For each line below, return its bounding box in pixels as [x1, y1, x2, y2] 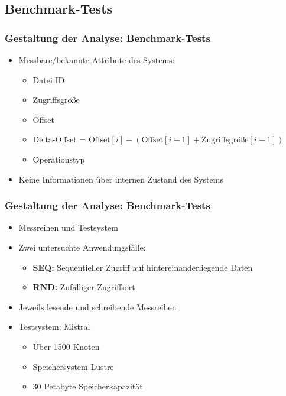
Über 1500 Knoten [32, 340, 100, 352]
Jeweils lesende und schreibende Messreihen [18, 300, 177, 313]
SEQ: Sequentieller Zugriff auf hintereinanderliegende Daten [32, 261, 253, 273]
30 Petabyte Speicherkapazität [32, 380, 143, 392]
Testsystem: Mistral [18, 320, 90, 333]
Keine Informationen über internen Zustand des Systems [18, 173, 223, 185]
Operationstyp [32, 152, 85, 165]
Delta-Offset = [32, 133, 86, 145]
